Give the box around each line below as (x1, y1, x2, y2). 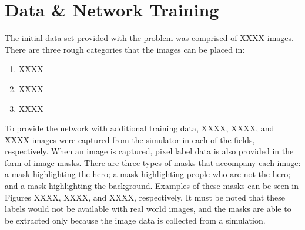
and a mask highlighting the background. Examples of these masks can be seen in (5, 180, 299, 192)
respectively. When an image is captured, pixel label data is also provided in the (5, 145, 294, 157)
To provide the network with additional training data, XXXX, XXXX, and (5, 122, 274, 134)
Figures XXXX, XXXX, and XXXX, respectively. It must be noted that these (5, 191, 285, 203)
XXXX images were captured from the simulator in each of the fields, (5, 133, 255, 146)
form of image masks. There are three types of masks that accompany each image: (5, 156, 301, 168)
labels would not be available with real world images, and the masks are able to (5, 202, 291, 215)
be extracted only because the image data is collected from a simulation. (5, 214, 266, 226)
